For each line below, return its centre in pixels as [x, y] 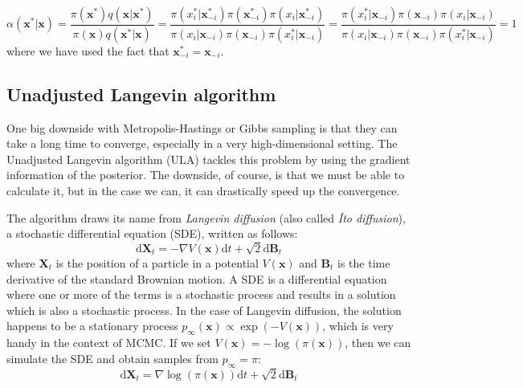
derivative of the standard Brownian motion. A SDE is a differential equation [197, 278]
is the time [364, 262]
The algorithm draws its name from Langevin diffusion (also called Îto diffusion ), [206, 217]
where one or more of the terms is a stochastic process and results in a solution [201, 294]
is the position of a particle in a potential [157, 262]
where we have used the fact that [88, 50]
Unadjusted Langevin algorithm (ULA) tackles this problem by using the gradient [208, 159]
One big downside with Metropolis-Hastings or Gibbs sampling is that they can [202, 127]
